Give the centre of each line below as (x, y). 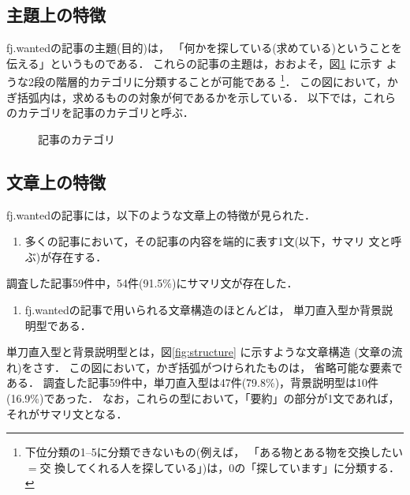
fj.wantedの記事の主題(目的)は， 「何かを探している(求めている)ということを (205, 48)
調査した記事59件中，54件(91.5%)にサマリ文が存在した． (152, 283)
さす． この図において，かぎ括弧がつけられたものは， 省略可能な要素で (218, 367)
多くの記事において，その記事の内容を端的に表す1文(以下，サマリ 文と (208, 241)
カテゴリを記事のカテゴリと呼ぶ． (105, 112)
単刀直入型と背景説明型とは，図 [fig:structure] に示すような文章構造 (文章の (199, 352)
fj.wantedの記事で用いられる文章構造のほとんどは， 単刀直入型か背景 (203, 309)
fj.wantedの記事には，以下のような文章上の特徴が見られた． (161, 214)
